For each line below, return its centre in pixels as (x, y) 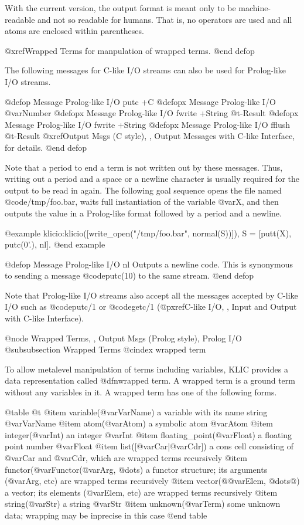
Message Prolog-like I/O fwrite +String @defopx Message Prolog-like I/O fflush (148, 124)
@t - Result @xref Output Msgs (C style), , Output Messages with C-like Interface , (150, 136)
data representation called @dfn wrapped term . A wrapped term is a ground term (150, 380)
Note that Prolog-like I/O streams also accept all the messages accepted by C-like (151, 295)
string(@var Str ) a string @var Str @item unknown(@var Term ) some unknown (143, 504)
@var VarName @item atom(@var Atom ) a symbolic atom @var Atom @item (139, 423)
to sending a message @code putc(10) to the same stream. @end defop (129, 275)
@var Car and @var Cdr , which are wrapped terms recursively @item (126, 458)
